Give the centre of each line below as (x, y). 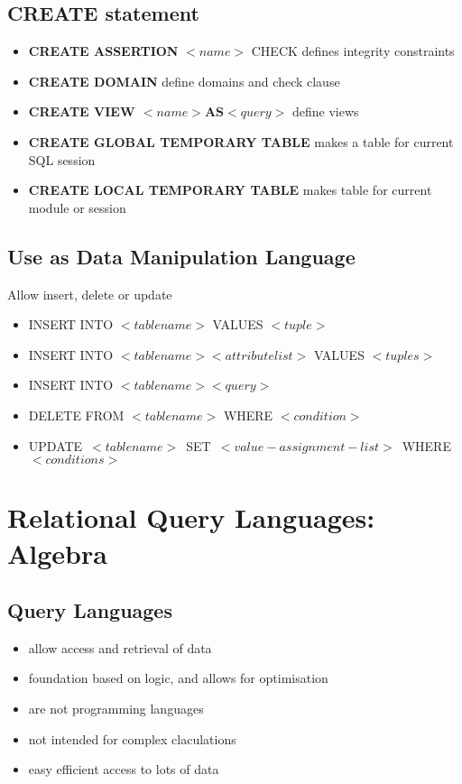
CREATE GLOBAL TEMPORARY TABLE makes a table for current (241, 141)
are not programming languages (116, 709)
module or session (77, 207)
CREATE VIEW (82, 111)
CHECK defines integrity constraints (353, 51)
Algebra (57, 553)
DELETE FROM (76, 415)
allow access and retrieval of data (120, 647)
